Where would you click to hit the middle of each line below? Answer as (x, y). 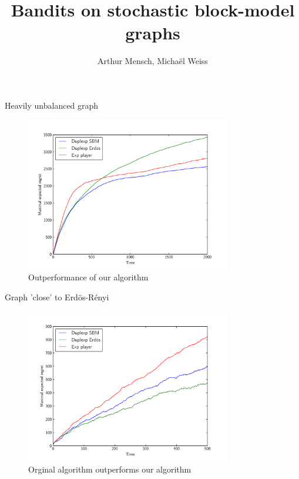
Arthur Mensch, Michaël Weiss (153, 61)
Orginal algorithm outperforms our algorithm (110, 469)
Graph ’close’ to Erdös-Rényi (57, 297)
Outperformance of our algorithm (88, 277)
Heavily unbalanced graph (52, 105)
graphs (153, 33)
